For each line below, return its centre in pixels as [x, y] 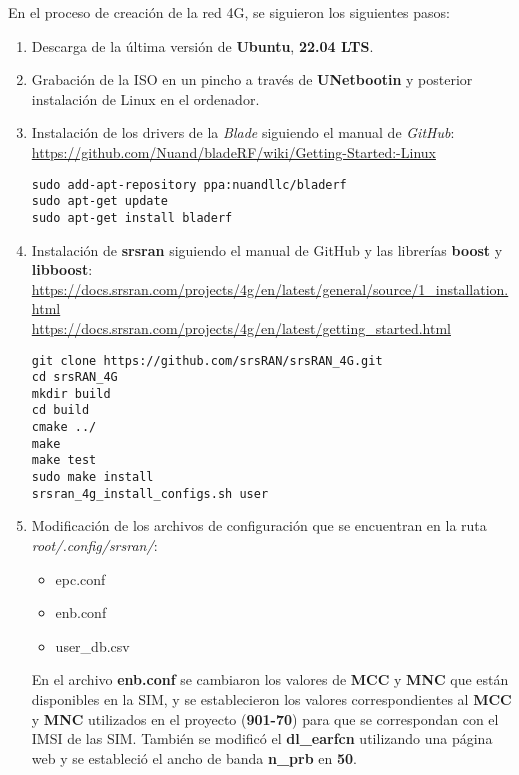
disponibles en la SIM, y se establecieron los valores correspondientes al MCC [271, 698]
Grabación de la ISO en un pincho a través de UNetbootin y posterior [252, 79]
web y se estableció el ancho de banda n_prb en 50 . [194, 757]
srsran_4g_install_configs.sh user [150, 493]
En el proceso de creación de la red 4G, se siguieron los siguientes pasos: [229, 12]
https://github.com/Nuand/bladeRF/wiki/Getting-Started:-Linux [233, 151]
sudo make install [92, 477]
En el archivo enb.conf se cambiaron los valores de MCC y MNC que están [270, 679]
